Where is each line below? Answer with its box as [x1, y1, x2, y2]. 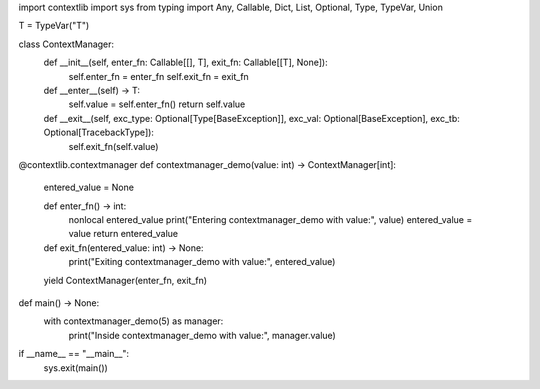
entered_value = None [43, 181, 135, 194]
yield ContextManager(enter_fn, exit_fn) [43, 274, 208, 286]
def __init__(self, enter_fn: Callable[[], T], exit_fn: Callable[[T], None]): [43, 56, 329, 69]
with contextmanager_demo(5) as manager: [43, 315, 224, 327]
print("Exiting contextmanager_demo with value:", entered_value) [68, 256, 336, 268]
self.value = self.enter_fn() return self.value [68, 98, 246, 110]
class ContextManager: [18, 38, 115, 50]
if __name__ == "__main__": [18, 348, 130, 360]
